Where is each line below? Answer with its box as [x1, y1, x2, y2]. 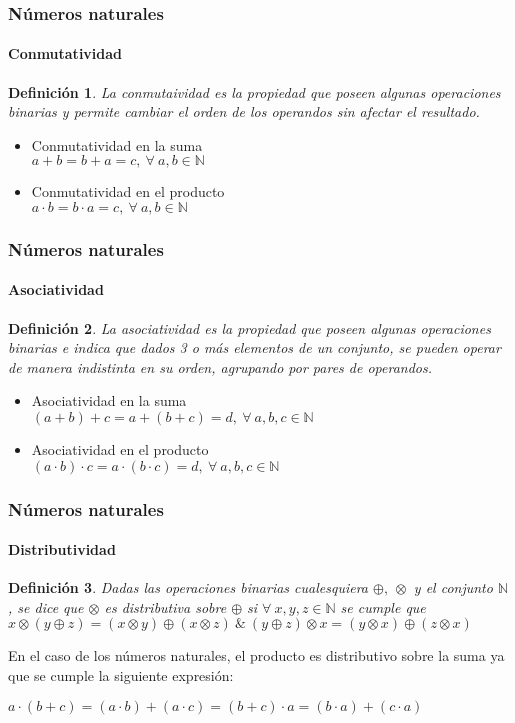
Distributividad [8, 539, 116, 560]
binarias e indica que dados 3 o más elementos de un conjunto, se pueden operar [8, 337, 501, 358]
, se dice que [8, 596, 84, 617]
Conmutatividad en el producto [31, 181, 225, 202]
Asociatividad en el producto [31, 439, 209, 460]
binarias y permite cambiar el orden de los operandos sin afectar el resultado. [8, 101, 480, 122]
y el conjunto [413, 577, 493, 598]
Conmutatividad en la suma [31, 134, 203, 155]
